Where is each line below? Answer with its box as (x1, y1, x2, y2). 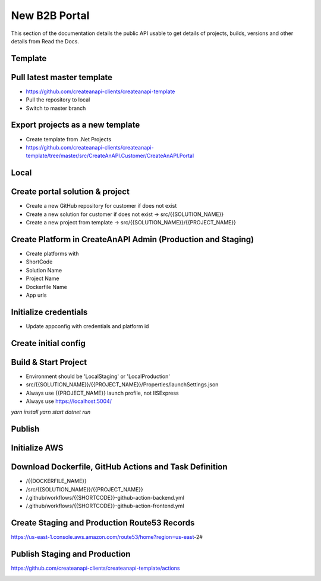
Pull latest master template (11, 72, 113, 82)
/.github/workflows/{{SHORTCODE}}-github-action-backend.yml (26, 494, 184, 501)
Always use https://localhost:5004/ (26, 398, 112, 405)
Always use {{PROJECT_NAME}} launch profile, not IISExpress (26, 389, 180, 396)
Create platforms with (26, 250, 79, 257)
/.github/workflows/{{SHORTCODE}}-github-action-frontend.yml (26, 502, 184, 510)
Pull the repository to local (26, 96, 90, 103)
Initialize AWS (11, 443, 64, 453)
